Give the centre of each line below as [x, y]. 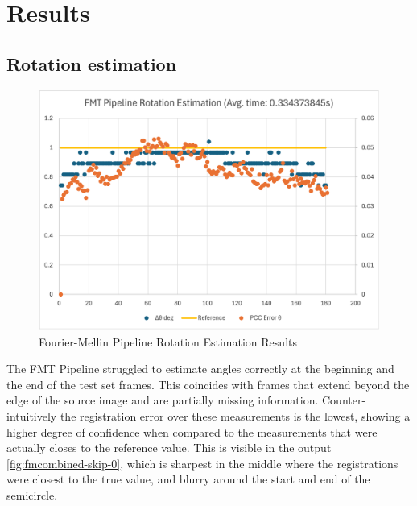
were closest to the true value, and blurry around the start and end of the [188, 479]
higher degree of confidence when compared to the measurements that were [192, 431]
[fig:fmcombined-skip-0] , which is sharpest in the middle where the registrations [202, 463]
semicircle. [32, 495]
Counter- [344, 400]
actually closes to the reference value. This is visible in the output [169, 448]
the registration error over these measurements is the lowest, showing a [235, 416]
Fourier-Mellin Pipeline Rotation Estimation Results [168, 341]
